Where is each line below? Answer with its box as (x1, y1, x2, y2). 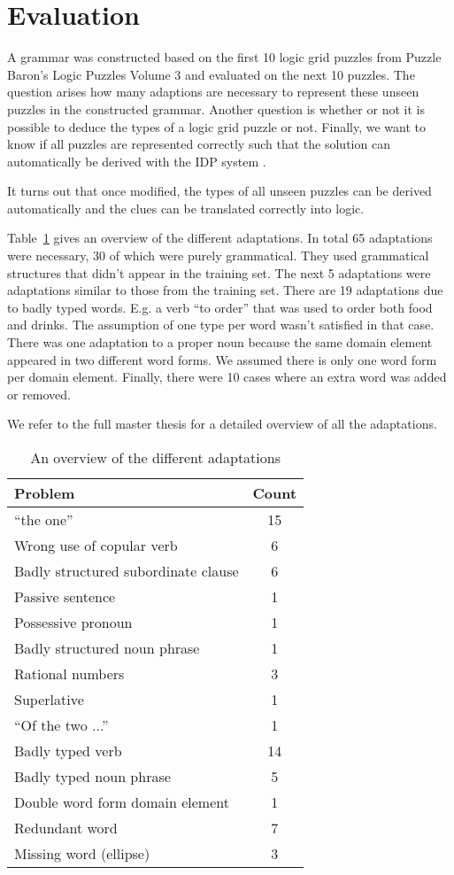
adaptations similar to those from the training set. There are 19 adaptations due (7, 281, 443, 299)
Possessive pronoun (14, 612, 133, 632)
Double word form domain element (14, 792, 229, 812)
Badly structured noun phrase (14, 638, 200, 658)
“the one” (14, 509, 73, 530)
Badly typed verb (14, 740, 122, 761)
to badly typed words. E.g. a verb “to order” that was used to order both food (7, 298, 433, 316)
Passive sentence (14, 586, 116, 607)
